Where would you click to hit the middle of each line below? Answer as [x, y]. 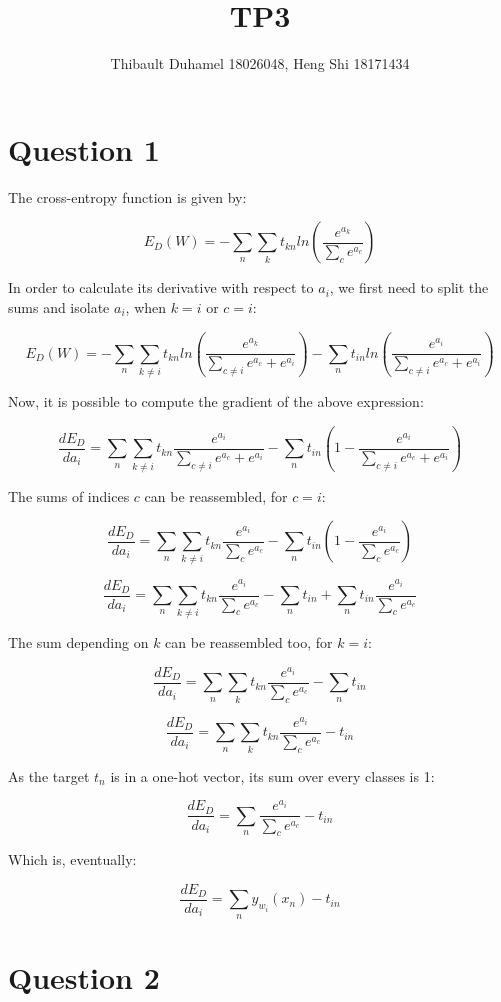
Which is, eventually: [72, 859]
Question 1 [84, 148]
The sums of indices [69, 495]
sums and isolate [59, 306]
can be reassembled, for [216, 495]
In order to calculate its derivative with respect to [161, 287]
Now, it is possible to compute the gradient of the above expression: [216, 401]
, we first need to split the [409, 287]
